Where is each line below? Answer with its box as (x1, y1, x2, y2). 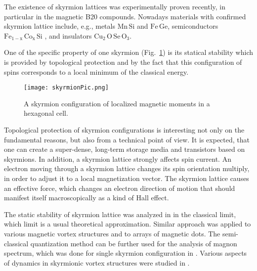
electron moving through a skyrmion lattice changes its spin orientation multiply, (4, 163, 250, 174)
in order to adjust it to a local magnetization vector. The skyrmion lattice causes (4, 173, 249, 183)
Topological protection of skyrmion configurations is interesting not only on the (4, 125, 245, 135)
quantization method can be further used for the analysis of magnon (30, 238, 237, 248)
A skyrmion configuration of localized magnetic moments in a (24, 98, 210, 108)
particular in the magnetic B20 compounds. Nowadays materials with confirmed (4, 11, 246, 21)
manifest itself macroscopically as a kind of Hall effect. (4, 192, 169, 203)
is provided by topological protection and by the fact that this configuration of (4, 56, 242, 67)
